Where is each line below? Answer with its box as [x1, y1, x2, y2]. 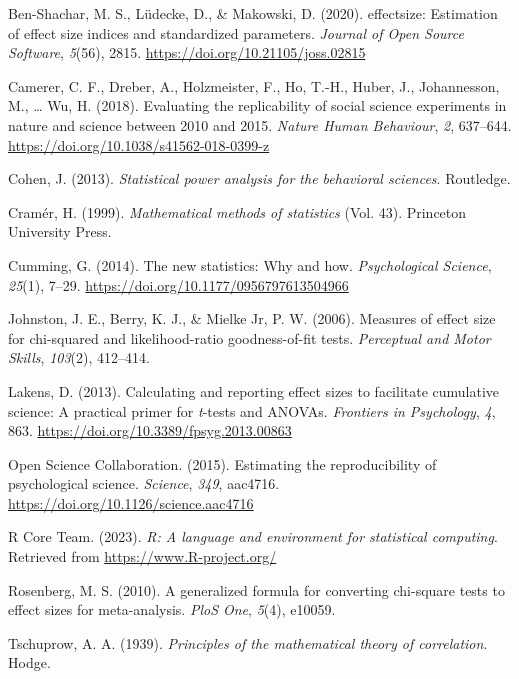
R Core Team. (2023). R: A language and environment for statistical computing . [8, 526, 498, 547]
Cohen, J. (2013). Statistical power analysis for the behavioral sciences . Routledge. [8, 168, 511, 189]
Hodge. [8, 652, 51, 673]
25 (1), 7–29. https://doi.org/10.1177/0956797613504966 [8, 274, 349, 295]
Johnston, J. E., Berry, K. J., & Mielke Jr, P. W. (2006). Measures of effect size [8, 308, 496, 329]
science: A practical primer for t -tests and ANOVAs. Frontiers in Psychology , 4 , [8, 400, 496, 421]
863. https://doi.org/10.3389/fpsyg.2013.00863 [8, 420, 292, 441]
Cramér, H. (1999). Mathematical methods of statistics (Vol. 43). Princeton [8, 201, 467, 222]
